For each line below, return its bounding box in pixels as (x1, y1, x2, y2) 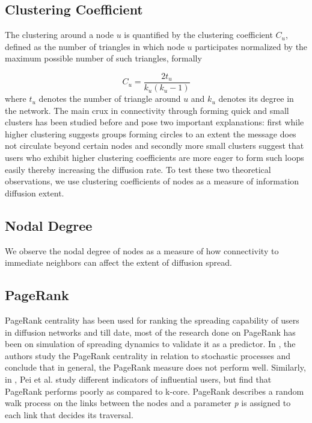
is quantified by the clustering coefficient (124, 28, 273, 41)
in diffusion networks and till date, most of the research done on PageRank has (5, 325, 296, 338)
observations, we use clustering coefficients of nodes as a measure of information (5, 175, 299, 187)
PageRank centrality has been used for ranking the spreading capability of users (5, 313, 299, 326)
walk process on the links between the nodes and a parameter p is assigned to (5, 396, 291, 409)
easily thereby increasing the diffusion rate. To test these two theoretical (5, 163, 271, 175)
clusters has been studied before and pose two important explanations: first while (5, 116, 304, 128)
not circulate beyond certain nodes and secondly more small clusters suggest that (5, 139, 304, 152)
